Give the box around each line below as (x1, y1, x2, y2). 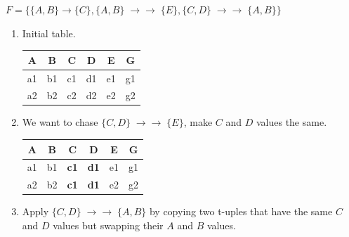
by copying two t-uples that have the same (149, 204, 333, 219)
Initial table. (22, 25, 76, 40)
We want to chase (22, 115, 98, 129)
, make (183, 115, 213, 129)
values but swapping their (53, 217, 164, 232)
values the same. (256, 115, 327, 129)
